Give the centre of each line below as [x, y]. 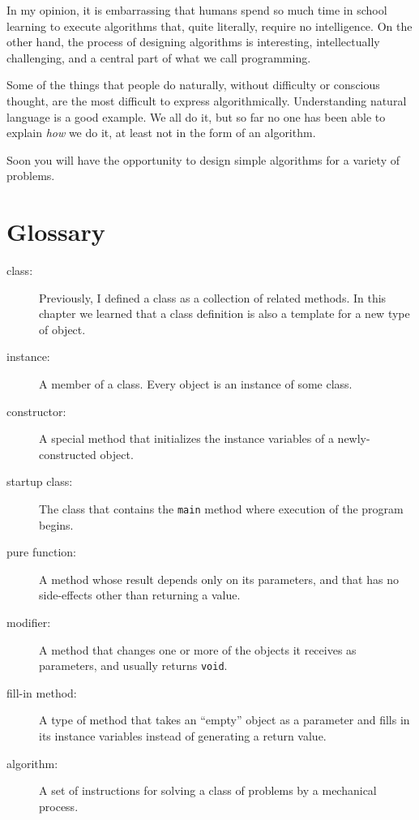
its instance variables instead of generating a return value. [183, 736]
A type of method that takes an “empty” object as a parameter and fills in [224, 720]
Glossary [56, 232]
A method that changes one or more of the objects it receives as [198, 649]
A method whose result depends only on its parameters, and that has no [219, 579]
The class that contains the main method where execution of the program [221, 509]
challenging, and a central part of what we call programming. [159, 57]
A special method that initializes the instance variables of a [186, 438]
